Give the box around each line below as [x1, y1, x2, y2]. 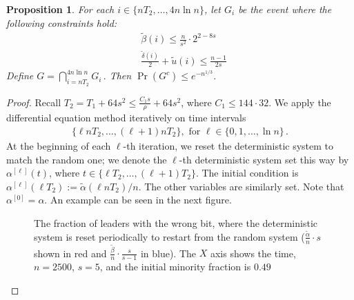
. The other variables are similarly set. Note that [138, 179, 344, 193]
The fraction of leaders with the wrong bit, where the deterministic [34, 216, 318, 230]
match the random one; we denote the [6, 152, 167, 166]
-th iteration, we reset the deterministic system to [123, 139, 334, 153]
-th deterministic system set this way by [179, 152, 349, 166]
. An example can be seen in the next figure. [44, 192, 232, 207]
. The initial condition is [195, 166, 299, 180]
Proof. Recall [6, 94, 61, 109]
